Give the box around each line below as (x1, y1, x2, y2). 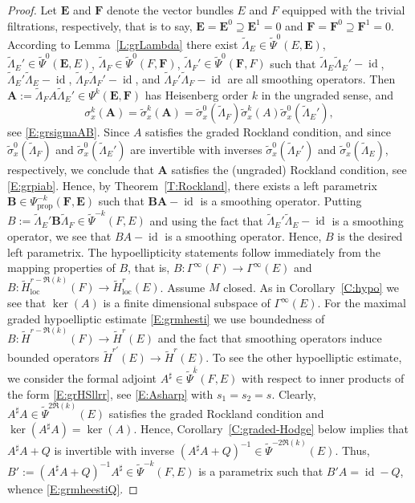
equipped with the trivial (282, 2, 405, 18)
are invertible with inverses (130, 141, 262, 158)
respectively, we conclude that (7, 161, 154, 178)
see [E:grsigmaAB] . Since (7, 124, 130, 140)
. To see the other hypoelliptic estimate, (205, 349, 402, 366)
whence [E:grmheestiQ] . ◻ (7, 480, 138, 497)
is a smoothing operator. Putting (200, 193, 362, 209)
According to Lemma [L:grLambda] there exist (7, 35, 238, 52)
